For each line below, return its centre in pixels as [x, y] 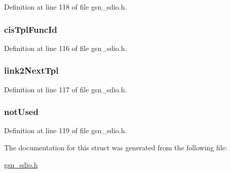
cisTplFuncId [31, 29]
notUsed [21, 112]
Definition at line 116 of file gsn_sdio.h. [66, 48]
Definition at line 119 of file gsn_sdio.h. [66, 130]
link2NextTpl [32, 70]
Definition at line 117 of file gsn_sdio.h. [66, 89]
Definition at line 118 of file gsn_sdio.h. [66, 7]
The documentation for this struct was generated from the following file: [116, 148]
